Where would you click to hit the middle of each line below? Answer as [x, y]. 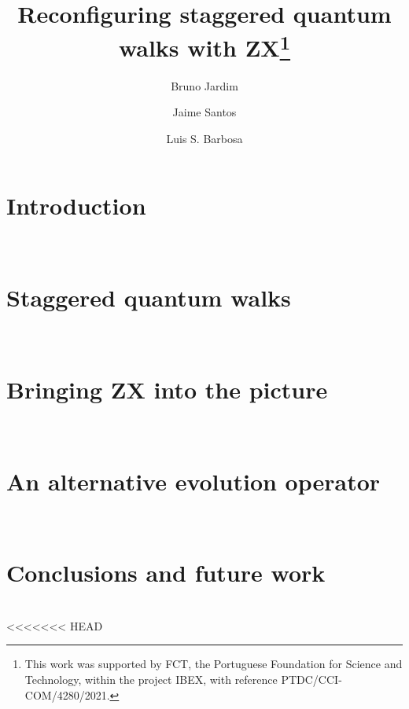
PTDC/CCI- [311, 680]
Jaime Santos [204, 112]
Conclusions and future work [166, 573]
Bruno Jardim [204, 85]
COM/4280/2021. [67, 694]
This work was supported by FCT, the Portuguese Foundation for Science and [214, 664]
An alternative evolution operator [193, 481]
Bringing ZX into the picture [167, 389]
